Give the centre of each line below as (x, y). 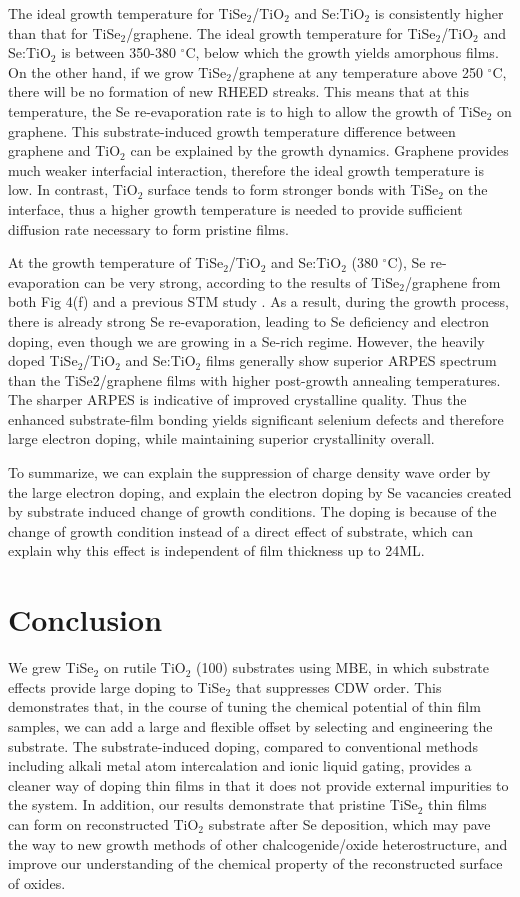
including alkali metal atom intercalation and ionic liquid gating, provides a (240, 765)
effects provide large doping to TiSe (117, 686)
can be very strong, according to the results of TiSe (242, 281)
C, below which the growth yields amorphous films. (342, 52)
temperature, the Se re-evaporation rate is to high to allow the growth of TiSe (247, 110)
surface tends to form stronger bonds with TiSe (293, 189)
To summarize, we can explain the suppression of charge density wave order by (249, 472)
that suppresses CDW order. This (338, 686)
